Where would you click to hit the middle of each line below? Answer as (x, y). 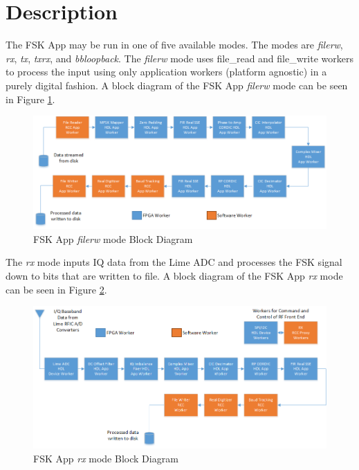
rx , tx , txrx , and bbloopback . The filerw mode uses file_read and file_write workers (179, 58)
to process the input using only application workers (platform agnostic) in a (166, 72)
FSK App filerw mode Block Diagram (113, 238)
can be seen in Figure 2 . (56, 289)
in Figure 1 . (30, 99)
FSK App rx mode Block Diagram (106, 458)
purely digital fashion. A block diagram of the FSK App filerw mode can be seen (177, 85)
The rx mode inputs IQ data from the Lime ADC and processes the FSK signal (174, 262)
